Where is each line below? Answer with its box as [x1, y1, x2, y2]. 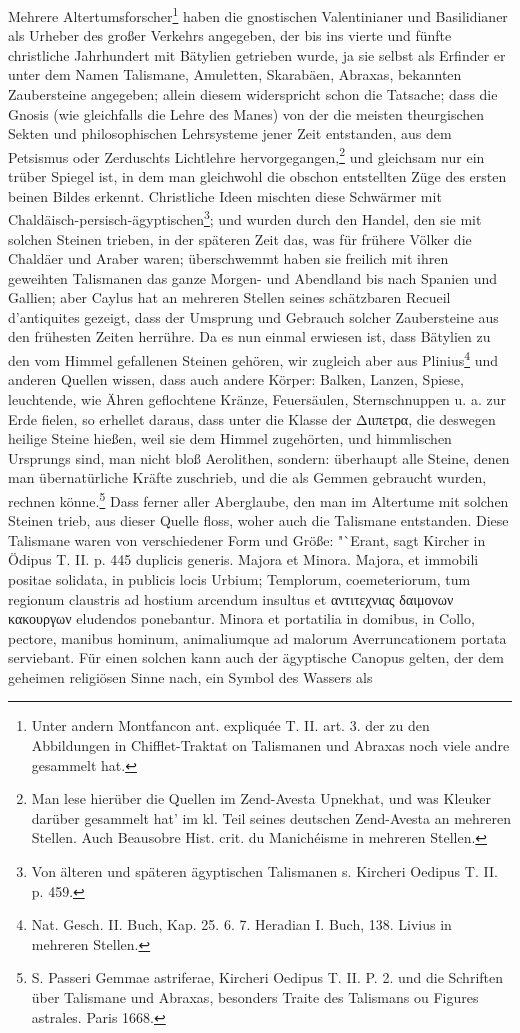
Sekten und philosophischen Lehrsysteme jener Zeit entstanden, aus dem [8, 123, 452, 144]
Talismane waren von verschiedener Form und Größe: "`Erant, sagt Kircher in [8, 529, 486, 550]
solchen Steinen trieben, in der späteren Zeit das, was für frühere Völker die [8, 228, 472, 249]
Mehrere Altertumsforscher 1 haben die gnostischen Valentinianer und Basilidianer [8, 3, 508, 26]
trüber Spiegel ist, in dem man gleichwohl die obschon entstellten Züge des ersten [8, 166, 507, 187]
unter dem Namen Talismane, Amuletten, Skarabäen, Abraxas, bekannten [8, 64, 462, 85]
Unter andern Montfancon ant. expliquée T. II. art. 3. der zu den [31, 715, 430, 736]
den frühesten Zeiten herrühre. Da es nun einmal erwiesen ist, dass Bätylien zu [8, 326, 491, 347]
